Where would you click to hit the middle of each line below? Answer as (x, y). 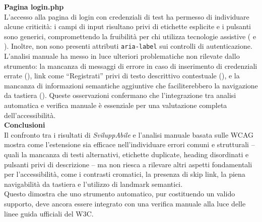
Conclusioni (25, 125)
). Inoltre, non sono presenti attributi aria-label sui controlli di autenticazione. (128, 46)
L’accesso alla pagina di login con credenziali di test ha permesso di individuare (127, 16)
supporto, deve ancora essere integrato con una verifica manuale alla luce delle (125, 203)
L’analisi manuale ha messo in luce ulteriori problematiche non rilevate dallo (122, 56)
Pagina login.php (34, 7)
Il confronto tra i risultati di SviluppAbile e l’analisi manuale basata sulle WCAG (129, 134)
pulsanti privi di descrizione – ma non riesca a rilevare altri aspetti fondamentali (128, 164)
